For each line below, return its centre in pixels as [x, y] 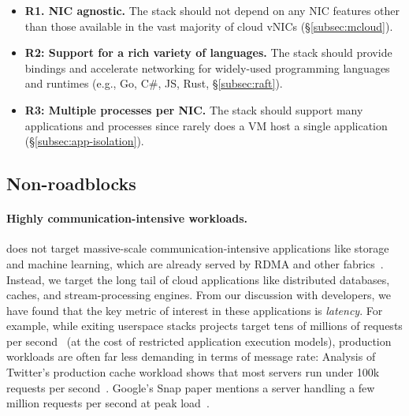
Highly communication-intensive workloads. [127, 218]
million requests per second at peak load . [108, 403]
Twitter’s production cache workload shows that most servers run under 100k [193, 372]
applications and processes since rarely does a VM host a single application [206, 125]
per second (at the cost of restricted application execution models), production [199, 341]
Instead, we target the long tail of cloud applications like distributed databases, [198, 279]
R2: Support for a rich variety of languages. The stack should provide [208, 52]
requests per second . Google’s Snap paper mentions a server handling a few [191, 387]
